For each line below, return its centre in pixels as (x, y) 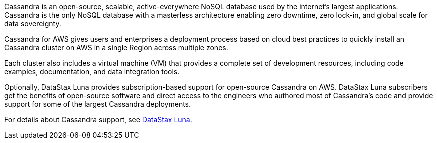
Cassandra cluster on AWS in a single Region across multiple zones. (116, 48)
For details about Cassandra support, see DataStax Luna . (98, 119)
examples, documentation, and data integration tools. (92, 71)
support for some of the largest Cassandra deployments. (98, 104)
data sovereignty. (33, 24)
